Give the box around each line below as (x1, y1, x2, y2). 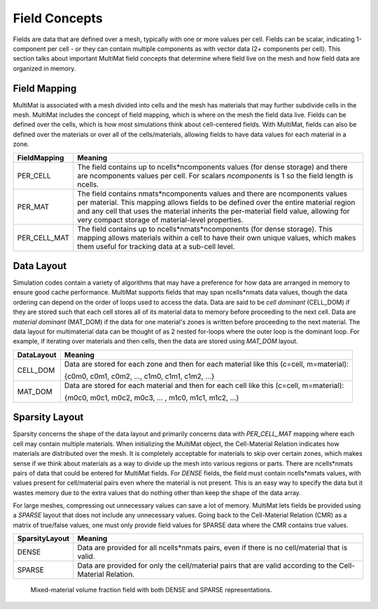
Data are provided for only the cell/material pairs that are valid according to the (77, 561, 337, 571)
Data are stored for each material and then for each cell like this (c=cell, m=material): (64, 380, 344, 390)
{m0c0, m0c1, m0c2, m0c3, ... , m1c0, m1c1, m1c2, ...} (64, 392, 239, 402)
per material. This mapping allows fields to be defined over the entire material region (77, 197, 356, 207)
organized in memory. (13, 64, 76, 73)
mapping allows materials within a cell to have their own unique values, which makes (77, 233, 356, 243)
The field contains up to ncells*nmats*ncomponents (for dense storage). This (77, 224, 332, 234)
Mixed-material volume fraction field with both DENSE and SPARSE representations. (30, 586, 272, 594)
